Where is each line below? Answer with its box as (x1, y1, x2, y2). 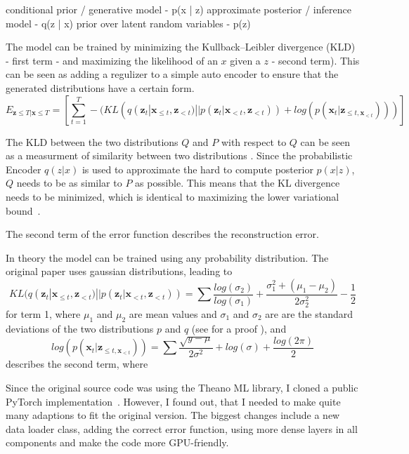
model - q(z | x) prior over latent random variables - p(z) (6, 15, 251, 30)
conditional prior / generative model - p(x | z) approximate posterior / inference (6, 2, 351, 16)
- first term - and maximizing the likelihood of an (6, 53, 218, 67)
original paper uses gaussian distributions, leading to (6, 264, 233, 279)
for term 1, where (6, 307, 81, 321)
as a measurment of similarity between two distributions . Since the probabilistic (6, 148, 353, 163)
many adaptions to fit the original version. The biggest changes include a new (6, 408, 340, 422)
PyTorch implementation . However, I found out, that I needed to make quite (6, 394, 341, 408)
